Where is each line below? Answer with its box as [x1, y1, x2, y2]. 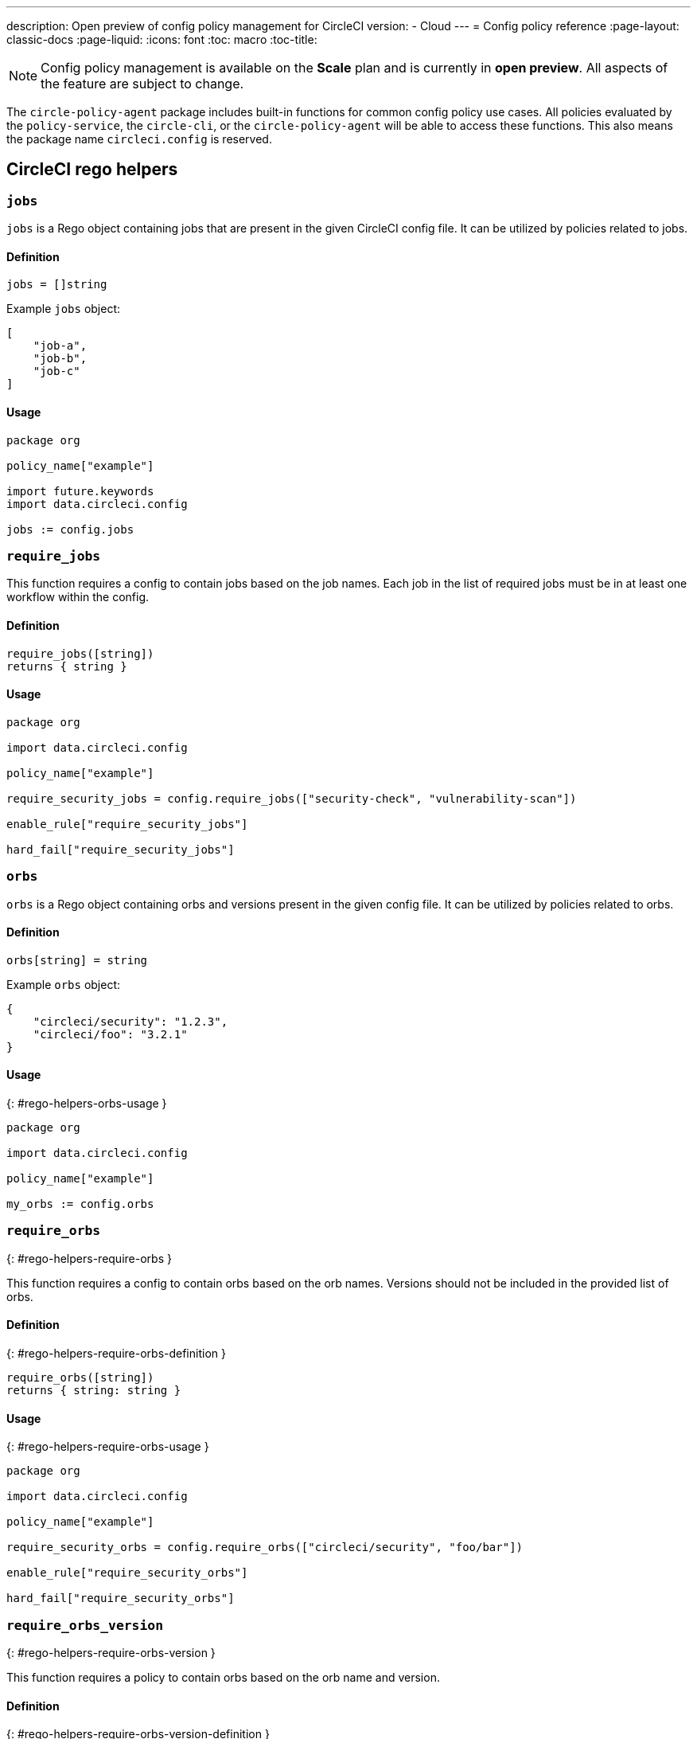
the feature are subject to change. [41, 76, 244, 92]
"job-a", [33, 339, 88, 353]
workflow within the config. [6, 590, 149, 604]
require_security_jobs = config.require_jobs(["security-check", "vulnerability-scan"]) [6, 791, 577, 805]
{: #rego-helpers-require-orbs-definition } [6, 1346, 226, 1360]
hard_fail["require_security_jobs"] [6, 842, 235, 856]
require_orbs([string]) [6, 1371, 154, 1384]
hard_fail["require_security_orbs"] [6, 1592, 235, 1605]
